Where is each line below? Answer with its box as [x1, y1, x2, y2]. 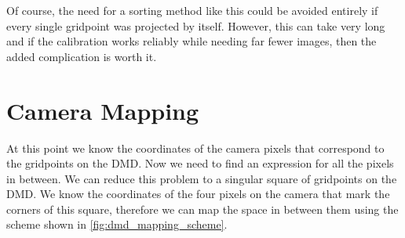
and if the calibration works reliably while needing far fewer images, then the [6, 33, 377, 49]
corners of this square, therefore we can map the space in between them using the [6, 200, 399, 217]
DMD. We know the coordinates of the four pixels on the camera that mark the [6, 186, 390, 202]
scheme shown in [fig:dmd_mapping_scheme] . [6, 216, 228, 233]
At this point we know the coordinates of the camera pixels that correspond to [6, 139, 385, 156]
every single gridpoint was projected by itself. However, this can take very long [6, 17, 385, 34]
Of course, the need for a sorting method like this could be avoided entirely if [6, 2, 378, 18]
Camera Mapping [6, 94, 199, 126]
